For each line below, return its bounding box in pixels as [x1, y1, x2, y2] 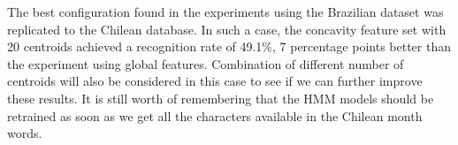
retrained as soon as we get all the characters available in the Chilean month [7, 106, 423, 125]
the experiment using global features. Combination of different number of [7, 54, 404, 72]
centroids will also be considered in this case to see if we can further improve [7, 72, 423, 90]
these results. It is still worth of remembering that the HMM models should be [7, 88, 434, 107]
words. [7, 124, 42, 142]
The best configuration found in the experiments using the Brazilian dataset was [7, 3, 444, 20]
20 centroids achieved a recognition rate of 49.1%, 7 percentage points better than [7, 37, 451, 56]
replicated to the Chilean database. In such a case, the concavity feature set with [7, 19, 447, 38]
